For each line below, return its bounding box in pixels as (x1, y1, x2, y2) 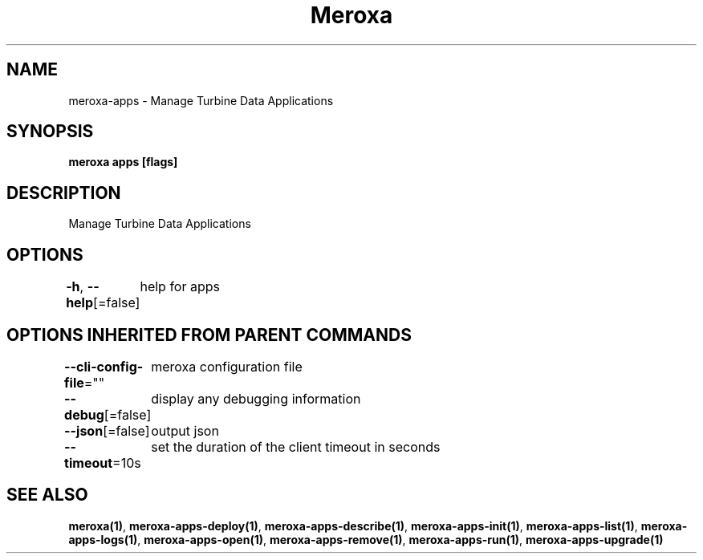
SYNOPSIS (6, 121, 94, 142)
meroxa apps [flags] (68, 155, 178, 169)
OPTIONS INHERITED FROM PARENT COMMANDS (6, 324, 412, 345)
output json (151, 422, 219, 439)
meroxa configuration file (151, 358, 303, 375)
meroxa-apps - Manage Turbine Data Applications (68, 93, 334, 108)
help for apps (140, 278, 220, 295)
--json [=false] (64, 422, 150, 439)
